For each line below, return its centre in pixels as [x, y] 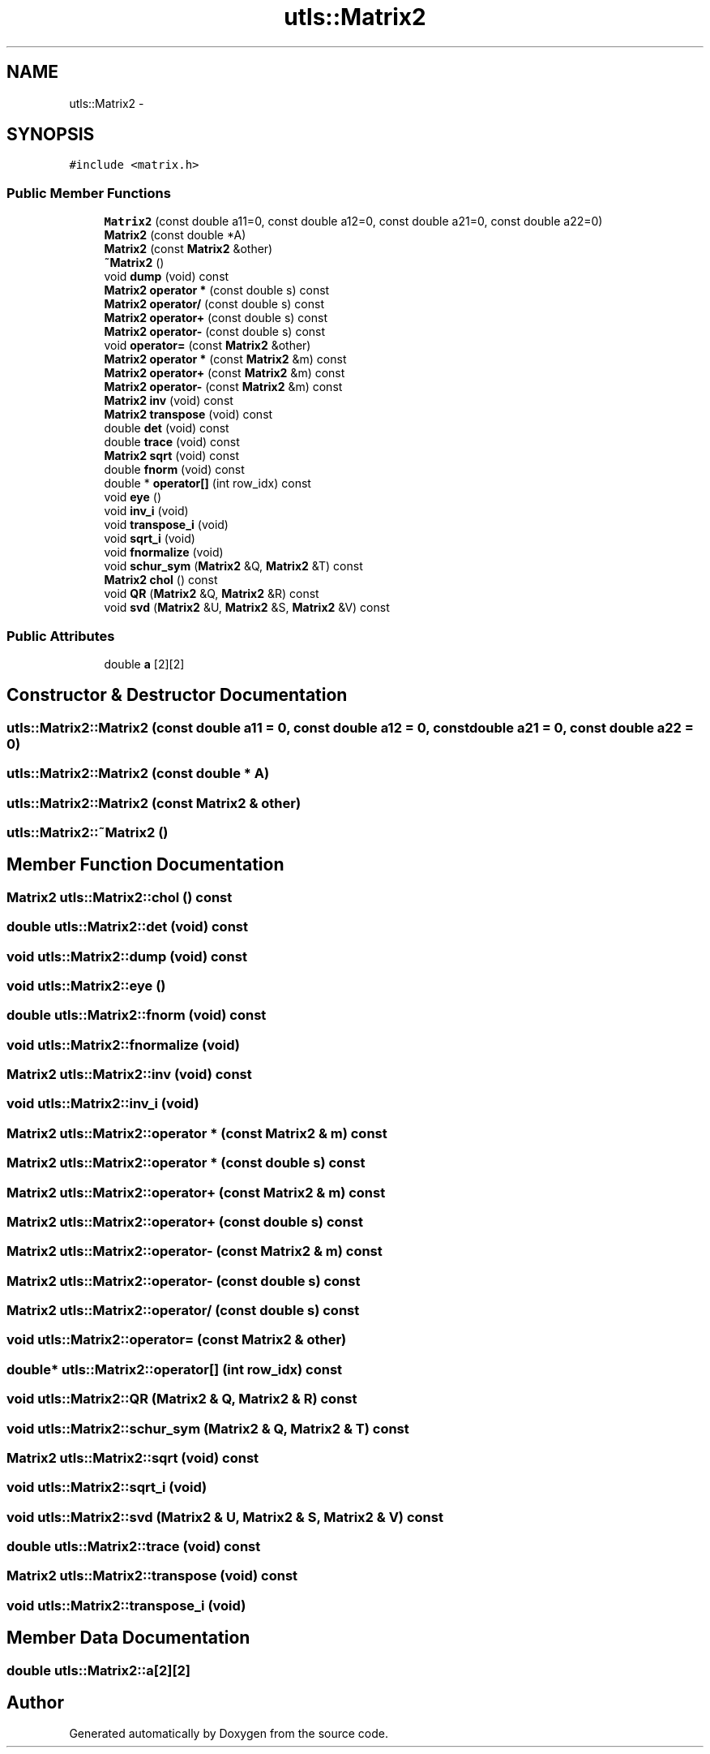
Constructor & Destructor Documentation [177, 695]
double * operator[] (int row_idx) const [207, 484]
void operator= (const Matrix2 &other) [207, 346]
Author [35, 1703]
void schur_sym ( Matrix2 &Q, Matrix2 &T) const [233, 566]
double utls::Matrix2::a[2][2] [99, 1670]
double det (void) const [167, 428]
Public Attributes [61, 636]
